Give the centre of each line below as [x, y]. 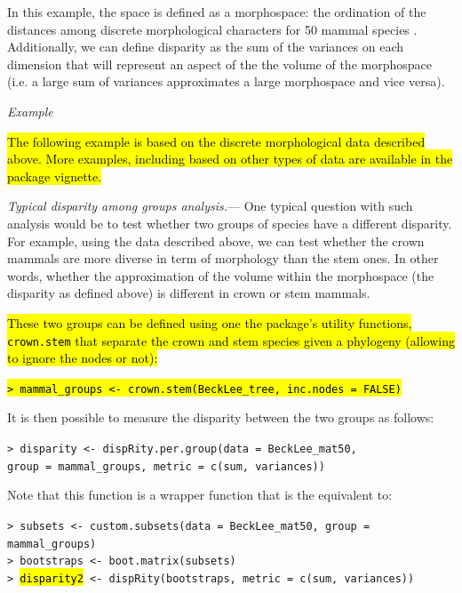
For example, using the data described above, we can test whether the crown [216, 240]
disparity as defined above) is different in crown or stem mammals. [189, 293]
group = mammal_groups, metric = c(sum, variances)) [166, 466]
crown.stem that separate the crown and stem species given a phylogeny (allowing [231, 340]
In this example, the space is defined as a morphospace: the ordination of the [217, 12]
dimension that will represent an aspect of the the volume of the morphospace [219, 64]
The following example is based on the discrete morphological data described [216, 141]
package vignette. [55, 176]
